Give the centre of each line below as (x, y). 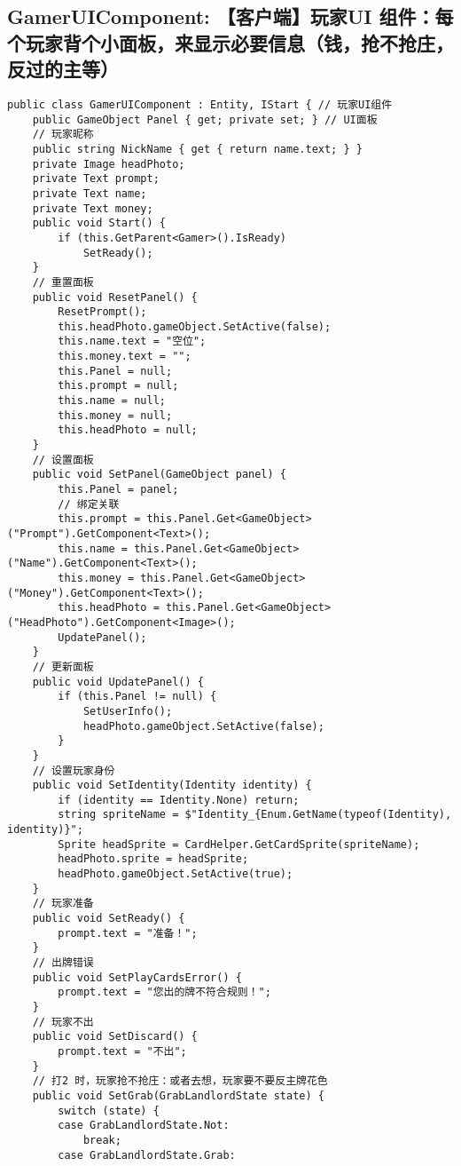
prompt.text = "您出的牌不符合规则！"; (164, 992)
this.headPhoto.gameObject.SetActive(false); (195, 326)
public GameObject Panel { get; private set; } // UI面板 (205, 119)
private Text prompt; (96, 179)
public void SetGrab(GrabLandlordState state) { (178, 1095)
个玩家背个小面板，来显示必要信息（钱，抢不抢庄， (230, 42)
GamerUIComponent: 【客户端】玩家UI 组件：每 (230, 16)
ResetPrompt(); (102, 312)
